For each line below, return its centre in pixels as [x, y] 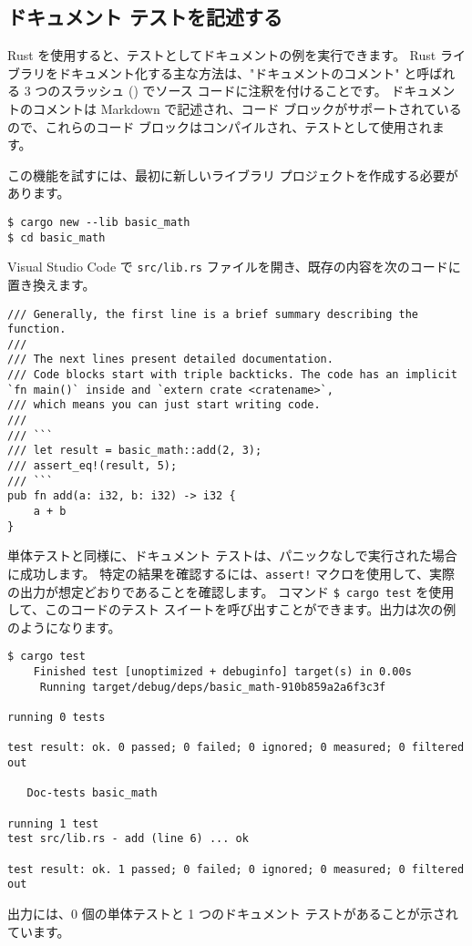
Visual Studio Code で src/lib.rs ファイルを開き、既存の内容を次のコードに [234, 267]
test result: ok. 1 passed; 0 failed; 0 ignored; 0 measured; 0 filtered [236, 869]
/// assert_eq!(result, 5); [92, 466]
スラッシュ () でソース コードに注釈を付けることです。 [224, 91]
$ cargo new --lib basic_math [99, 222]
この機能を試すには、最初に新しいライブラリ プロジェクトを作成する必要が [233, 175]
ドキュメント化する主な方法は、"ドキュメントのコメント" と [237, 72]
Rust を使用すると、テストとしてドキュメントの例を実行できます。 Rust [222, 55]
